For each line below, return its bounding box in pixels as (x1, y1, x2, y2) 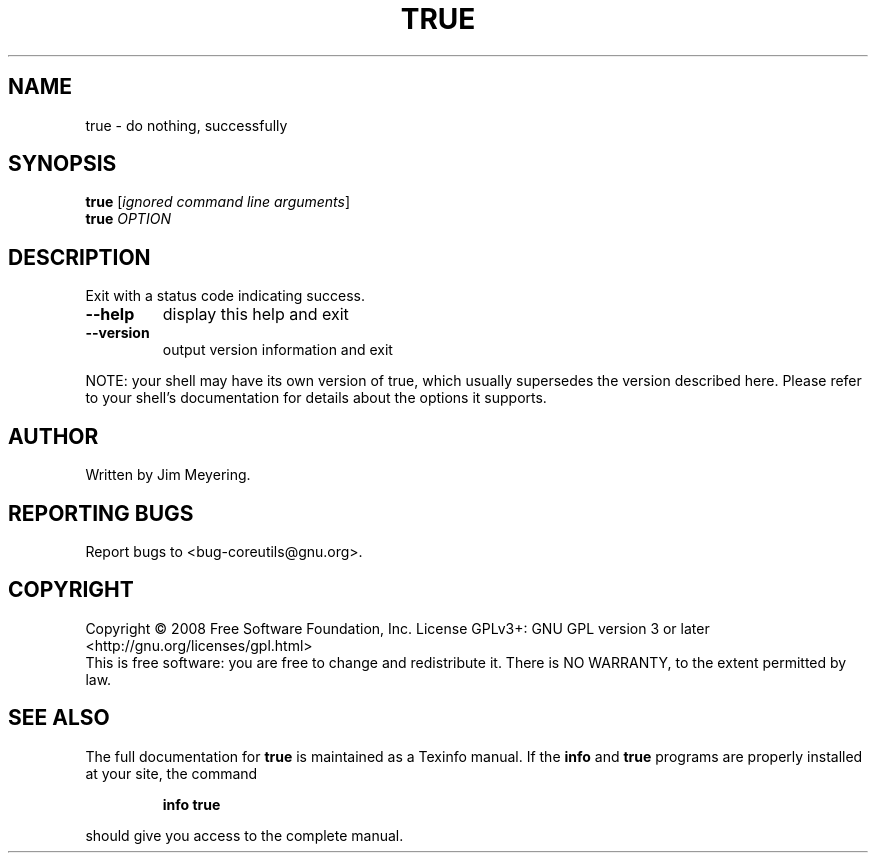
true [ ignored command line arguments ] (85, 193, 351, 211)
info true (162, 795, 221, 813)
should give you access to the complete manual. (85, 826, 404, 844)
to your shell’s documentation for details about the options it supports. (85, 389, 547, 407)
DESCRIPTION (8, 244, 151, 270)
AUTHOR (8, 423, 99, 449)
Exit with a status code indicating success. (85, 287, 365, 305)
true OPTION (85, 210, 171, 228)
